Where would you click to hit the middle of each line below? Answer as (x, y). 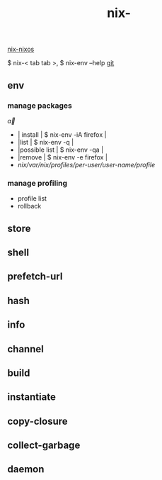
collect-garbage (44, 446)
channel (25, 349)
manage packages (40, 106)
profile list (32, 199)
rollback (29, 206)
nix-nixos (21, 49)
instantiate (32, 397)
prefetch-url (35, 277)
